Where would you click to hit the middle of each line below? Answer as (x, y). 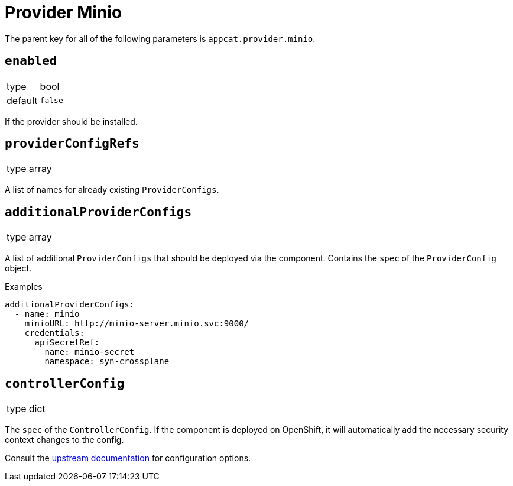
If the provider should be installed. (71, 121)
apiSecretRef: (67, 343)
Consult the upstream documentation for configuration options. (128, 458)
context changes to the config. (64, 440)
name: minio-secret (90, 352)
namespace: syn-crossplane (107, 362)
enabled (31, 61)
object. (18, 268)
